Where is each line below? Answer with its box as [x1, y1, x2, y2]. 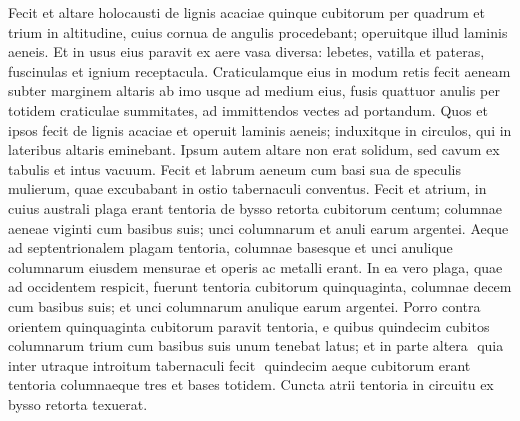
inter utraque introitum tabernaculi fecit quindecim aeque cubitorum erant [8, 354, 471, 375]
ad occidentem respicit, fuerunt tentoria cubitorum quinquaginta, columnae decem [8, 276, 512, 297]
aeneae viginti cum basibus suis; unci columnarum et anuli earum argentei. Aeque [8, 217, 509, 238]
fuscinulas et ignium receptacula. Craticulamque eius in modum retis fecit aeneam [8, 60, 511, 81]
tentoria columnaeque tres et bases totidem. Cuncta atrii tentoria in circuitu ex [8, 374, 494, 395]
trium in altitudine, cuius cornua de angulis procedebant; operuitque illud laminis [8, 21, 508, 42]
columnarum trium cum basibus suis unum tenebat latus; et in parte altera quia [8, 335, 504, 356]
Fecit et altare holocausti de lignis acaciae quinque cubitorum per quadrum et [8, 2, 485, 22]
